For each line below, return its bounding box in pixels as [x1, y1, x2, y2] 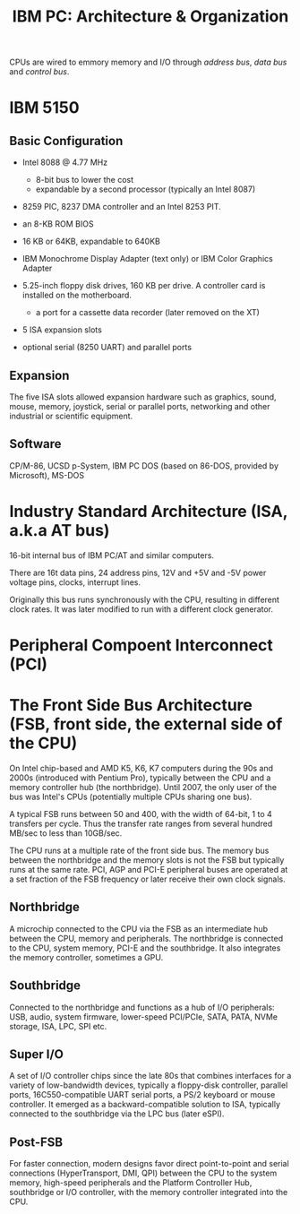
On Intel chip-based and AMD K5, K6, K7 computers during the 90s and [9, 762, 273, 773]
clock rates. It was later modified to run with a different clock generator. [9, 603, 274, 615]
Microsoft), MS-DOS [9, 469, 85, 480]
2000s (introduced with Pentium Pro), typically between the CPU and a [9, 772, 271, 783]
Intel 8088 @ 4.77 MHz [21, 157, 108, 168]
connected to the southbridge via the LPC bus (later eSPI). [9, 1108, 225, 1119]
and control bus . [9, 66, 70, 77]
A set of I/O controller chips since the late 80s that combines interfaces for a [9, 1071, 292, 1081]
